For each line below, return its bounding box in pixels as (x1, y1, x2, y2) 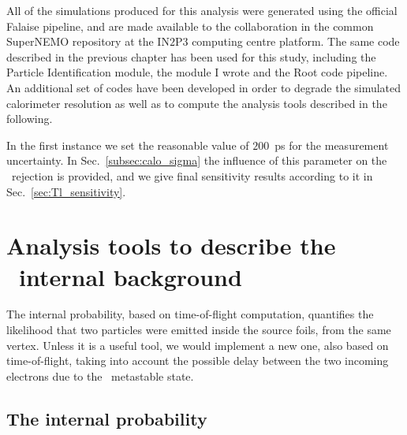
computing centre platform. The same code (192, 33, 400, 50)
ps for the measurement (274, 136, 389, 153)
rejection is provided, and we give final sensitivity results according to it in (11, 167, 373, 184)
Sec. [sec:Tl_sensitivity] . (6, 183, 126, 199)
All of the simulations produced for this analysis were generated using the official (6, 2, 398, 18)
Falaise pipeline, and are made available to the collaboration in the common (6, 17, 374, 34)
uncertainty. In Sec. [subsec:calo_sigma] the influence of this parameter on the (6, 152, 387, 169)
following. (6, 110, 53, 127)
